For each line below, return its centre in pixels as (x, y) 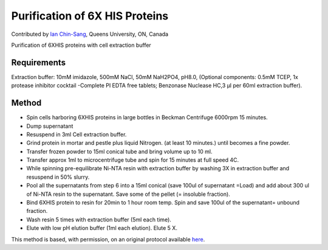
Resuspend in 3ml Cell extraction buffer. (77, 134)
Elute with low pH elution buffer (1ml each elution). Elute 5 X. (102, 228)
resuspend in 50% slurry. (58, 177)
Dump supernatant (50, 126)
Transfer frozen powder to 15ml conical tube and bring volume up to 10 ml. (119, 151)
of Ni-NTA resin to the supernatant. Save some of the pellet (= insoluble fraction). (128, 194)
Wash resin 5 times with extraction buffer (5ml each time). (99, 220)
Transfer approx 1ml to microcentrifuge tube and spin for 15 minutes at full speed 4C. (133, 160)
